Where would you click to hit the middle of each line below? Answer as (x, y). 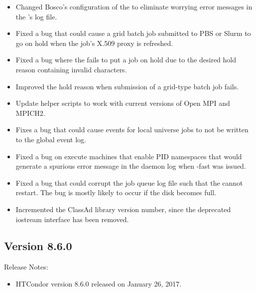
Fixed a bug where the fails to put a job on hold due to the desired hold (126, 60)
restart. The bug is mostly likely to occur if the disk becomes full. (116, 192)
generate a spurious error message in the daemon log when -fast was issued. (131, 166)
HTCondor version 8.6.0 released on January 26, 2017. (99, 283)
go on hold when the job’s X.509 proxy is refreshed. (94, 43)
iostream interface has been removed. (72, 219)
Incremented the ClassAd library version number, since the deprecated (123, 209)
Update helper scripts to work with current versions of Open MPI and (123, 103)
